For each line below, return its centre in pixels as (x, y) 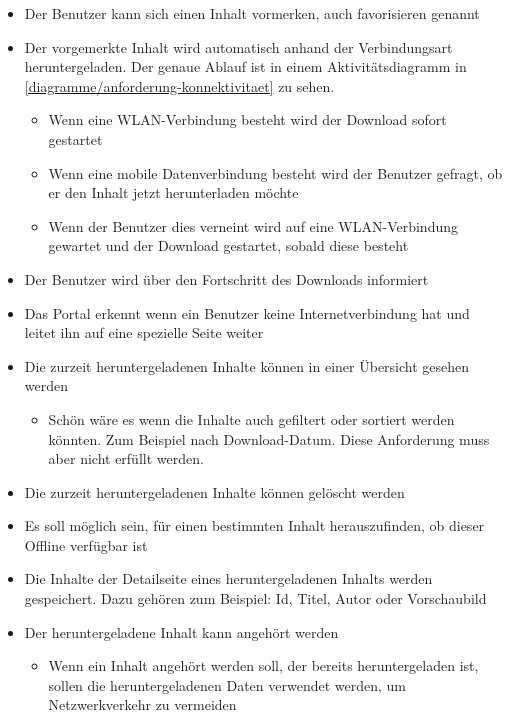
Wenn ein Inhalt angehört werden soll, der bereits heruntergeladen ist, (263, 665)
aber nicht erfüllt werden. (126, 458)
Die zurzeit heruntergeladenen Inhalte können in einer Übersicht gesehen (247, 365)
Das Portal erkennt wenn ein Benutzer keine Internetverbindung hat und (247, 312)
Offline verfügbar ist (86, 544)
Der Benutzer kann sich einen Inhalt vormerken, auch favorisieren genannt (252, 13)
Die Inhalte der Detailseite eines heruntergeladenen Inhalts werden (228, 578)
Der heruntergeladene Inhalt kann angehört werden (181, 631)
